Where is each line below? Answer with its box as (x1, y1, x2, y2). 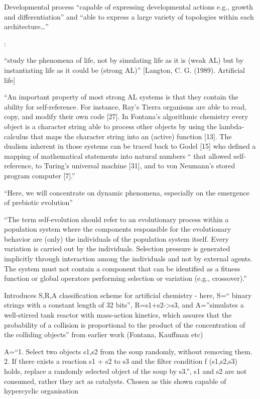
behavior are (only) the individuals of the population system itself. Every (4, 233, 229, 244)
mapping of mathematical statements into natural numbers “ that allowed (4, 150, 231, 161)
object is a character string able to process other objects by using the (4, 121, 217, 131)
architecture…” (4, 21, 49, 32)
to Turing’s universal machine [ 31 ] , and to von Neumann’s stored (35, 160, 235, 171)
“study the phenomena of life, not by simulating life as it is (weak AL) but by (4, 55, 243, 65)
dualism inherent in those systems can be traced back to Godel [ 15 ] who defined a (4, 141, 256, 151)
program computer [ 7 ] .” (4, 170, 75, 180)
